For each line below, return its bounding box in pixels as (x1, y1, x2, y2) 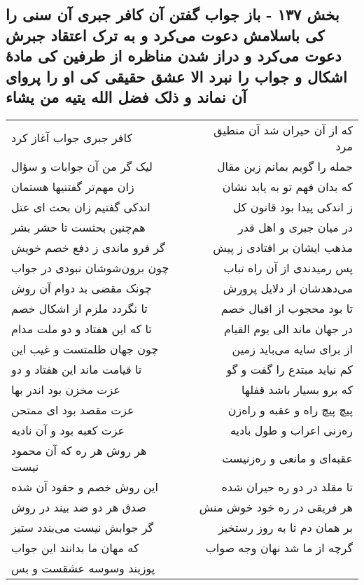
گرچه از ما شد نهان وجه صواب (205, 539, 353, 556)
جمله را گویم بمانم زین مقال (216, 157, 353, 174)
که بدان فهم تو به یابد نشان (222, 178, 353, 195)
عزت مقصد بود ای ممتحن (11, 401, 134, 418)
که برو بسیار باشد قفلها (241, 381, 353, 397)
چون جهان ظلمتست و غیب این (11, 340, 159, 357)
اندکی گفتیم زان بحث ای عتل (11, 198, 150, 215)
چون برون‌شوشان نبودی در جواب (11, 259, 169, 276)
